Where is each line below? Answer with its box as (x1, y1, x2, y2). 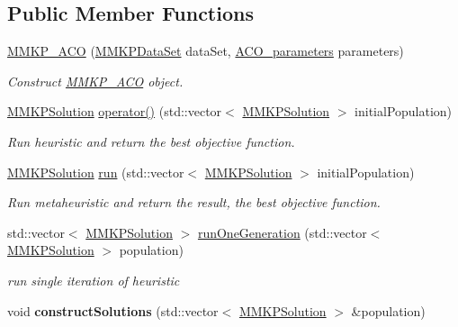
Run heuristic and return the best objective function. (7, 132, 295, 150)
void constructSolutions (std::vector (7, 301, 219, 320)
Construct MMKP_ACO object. (7, 71, 184, 90)
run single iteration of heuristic (7, 270, 180, 289)
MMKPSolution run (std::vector (7, 162, 184, 181)
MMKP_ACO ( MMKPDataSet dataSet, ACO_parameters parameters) (7, 41, 404, 60)
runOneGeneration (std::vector (197, 223, 367, 241)
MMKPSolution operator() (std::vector (7, 102, 222, 121)
